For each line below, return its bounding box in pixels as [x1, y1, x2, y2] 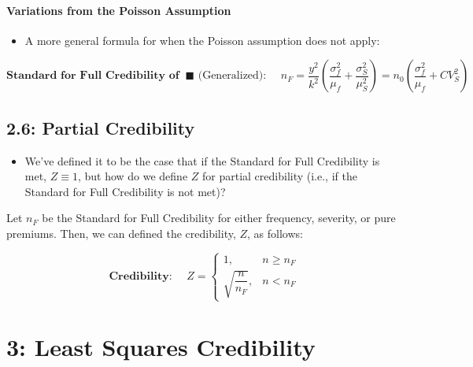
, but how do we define [77, 168, 188, 184]
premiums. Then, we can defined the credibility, [6, 224, 236, 241]
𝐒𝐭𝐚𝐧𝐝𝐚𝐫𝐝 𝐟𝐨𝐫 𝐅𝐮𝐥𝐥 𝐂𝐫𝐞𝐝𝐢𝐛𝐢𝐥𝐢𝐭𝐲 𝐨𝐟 [6, 70, 179, 82]
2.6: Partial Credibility [6, 115, 195, 139]
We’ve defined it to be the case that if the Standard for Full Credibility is [24, 152, 380, 169]
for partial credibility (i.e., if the [202, 168, 357, 184]
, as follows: [247, 224, 303, 241]
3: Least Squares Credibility [6, 331, 316, 363]
